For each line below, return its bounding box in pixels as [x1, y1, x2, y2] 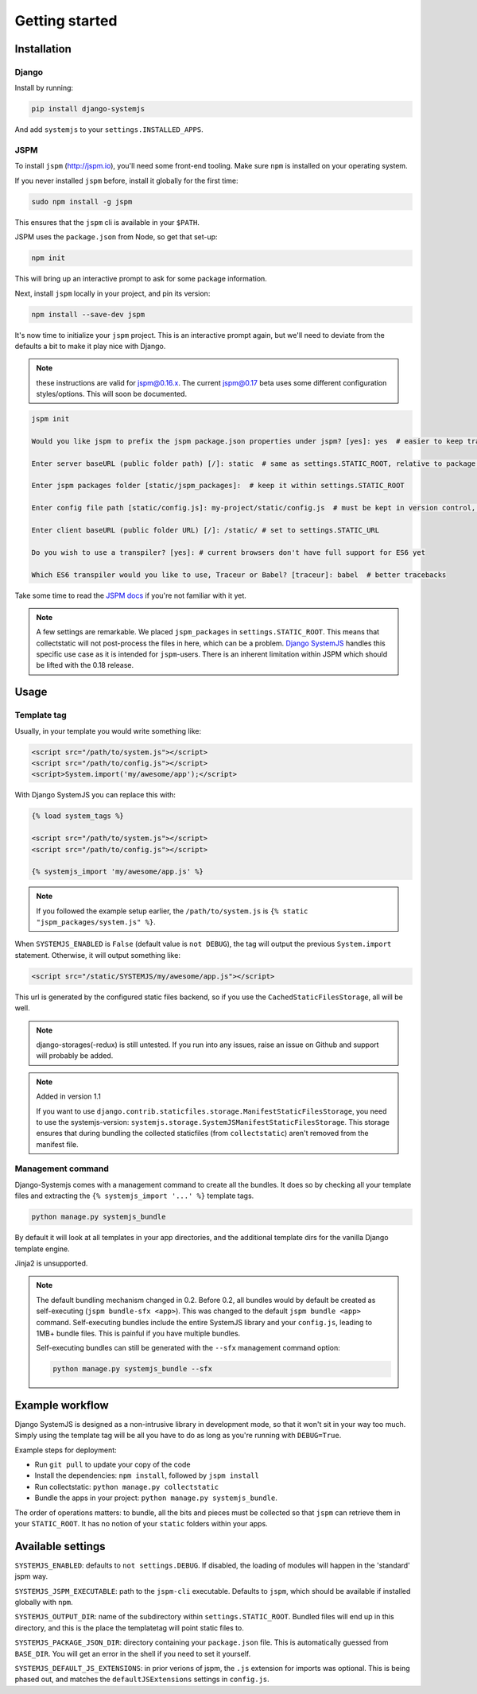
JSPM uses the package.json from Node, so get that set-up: [14, 232, 218, 242]
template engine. [14, 1244, 71, 1254]
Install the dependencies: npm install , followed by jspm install [34, 1471, 260, 1480]
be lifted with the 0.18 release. [36, 661, 134, 670]
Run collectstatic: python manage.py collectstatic [34, 1482, 219, 1491]
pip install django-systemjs [31, 104, 145, 114]
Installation [14, 42, 72, 56]
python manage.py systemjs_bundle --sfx [52, 1364, 212, 1374]
